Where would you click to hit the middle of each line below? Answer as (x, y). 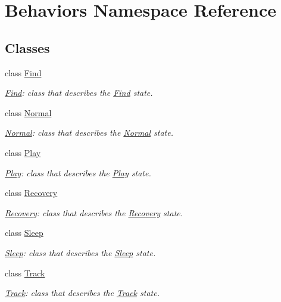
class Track (25, 273)
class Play (23, 152)
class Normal (28, 112)
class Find (23, 72)
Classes (27, 47)
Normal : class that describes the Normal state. (89, 133)
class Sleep (24, 233)
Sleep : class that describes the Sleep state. (80, 252)
